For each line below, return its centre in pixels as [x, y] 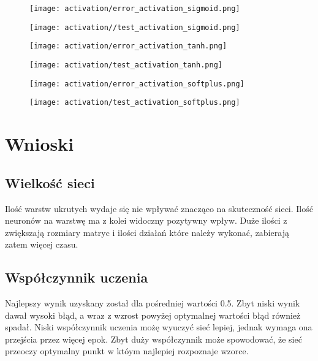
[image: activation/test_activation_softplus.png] [135, 103]
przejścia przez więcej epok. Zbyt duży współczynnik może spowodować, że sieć [153, 339]
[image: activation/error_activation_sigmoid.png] [135, 9]
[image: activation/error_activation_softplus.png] [137, 84]
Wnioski [40, 144]
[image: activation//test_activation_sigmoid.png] [135, 27]
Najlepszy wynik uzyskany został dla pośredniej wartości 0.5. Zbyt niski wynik [153, 303]
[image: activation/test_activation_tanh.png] [126, 65]
